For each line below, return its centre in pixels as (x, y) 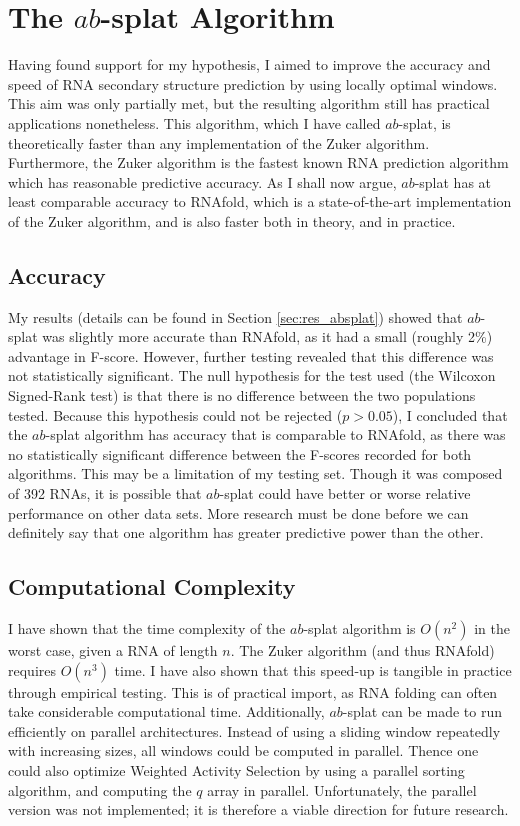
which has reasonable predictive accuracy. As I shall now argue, (202, 181)
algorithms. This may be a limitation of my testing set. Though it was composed (255, 473)
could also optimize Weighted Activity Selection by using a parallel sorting (236, 769)
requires (32, 669)
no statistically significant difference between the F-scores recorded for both (240, 453)
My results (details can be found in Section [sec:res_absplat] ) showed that (235, 316)
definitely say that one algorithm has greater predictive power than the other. (246, 532)
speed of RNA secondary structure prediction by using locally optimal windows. (253, 83)
